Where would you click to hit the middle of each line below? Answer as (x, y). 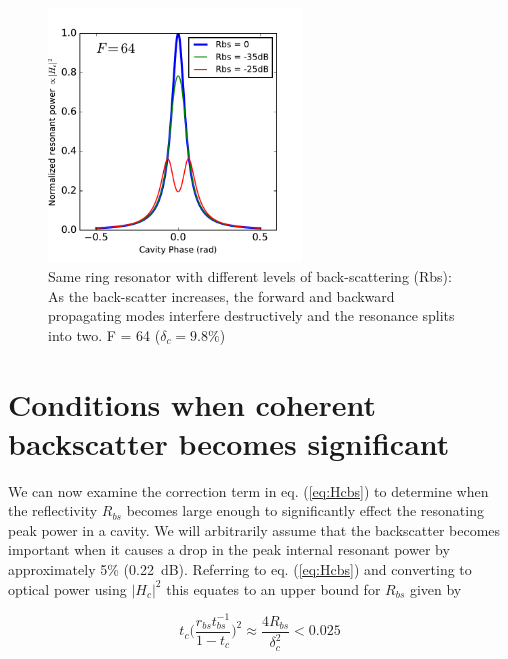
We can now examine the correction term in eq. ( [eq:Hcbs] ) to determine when (248, 490)
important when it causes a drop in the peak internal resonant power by (229, 549)
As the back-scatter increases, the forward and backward (221, 295)
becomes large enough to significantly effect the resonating (305, 510)
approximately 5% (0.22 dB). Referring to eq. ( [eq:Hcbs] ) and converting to (240, 569)
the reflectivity (53, 510)
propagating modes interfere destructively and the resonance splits (251, 315)
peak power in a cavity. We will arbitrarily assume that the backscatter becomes (254, 529)
